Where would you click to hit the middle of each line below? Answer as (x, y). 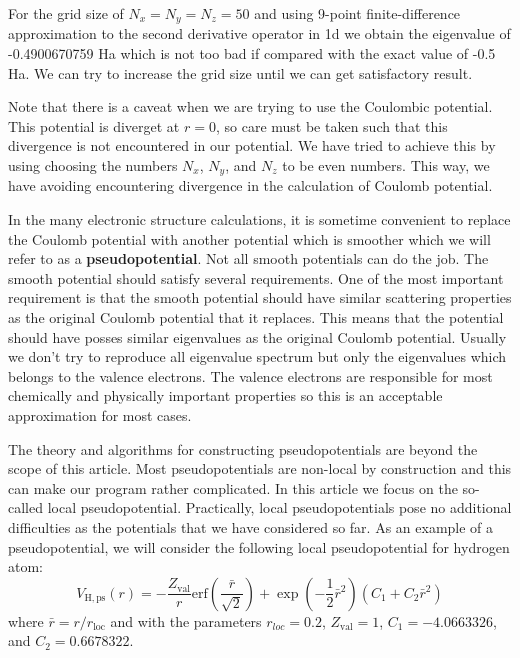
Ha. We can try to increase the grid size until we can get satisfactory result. (240, 72)
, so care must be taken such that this (331, 125)
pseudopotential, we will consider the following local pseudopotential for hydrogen (259, 546)
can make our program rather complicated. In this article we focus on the (233, 487)
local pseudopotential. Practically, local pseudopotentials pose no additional (279, 507)
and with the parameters (186, 620)
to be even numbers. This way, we (386, 165)
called (25, 507)
